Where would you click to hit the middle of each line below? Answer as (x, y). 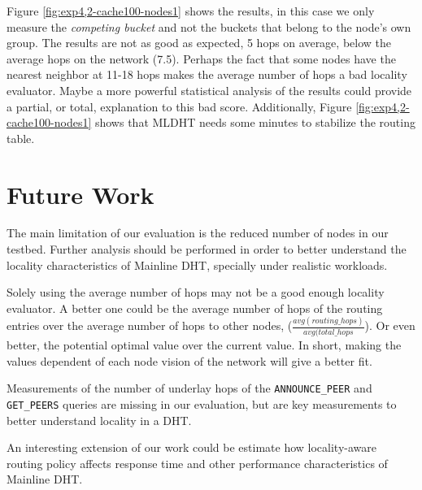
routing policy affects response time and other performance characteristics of (197, 463)
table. (21, 138)
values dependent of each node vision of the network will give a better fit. (189, 360)
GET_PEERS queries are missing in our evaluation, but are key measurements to (202, 403)
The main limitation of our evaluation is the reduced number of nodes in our (198, 233)
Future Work (80, 194)
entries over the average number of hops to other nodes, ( (150, 325)
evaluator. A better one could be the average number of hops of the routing (195, 308)
